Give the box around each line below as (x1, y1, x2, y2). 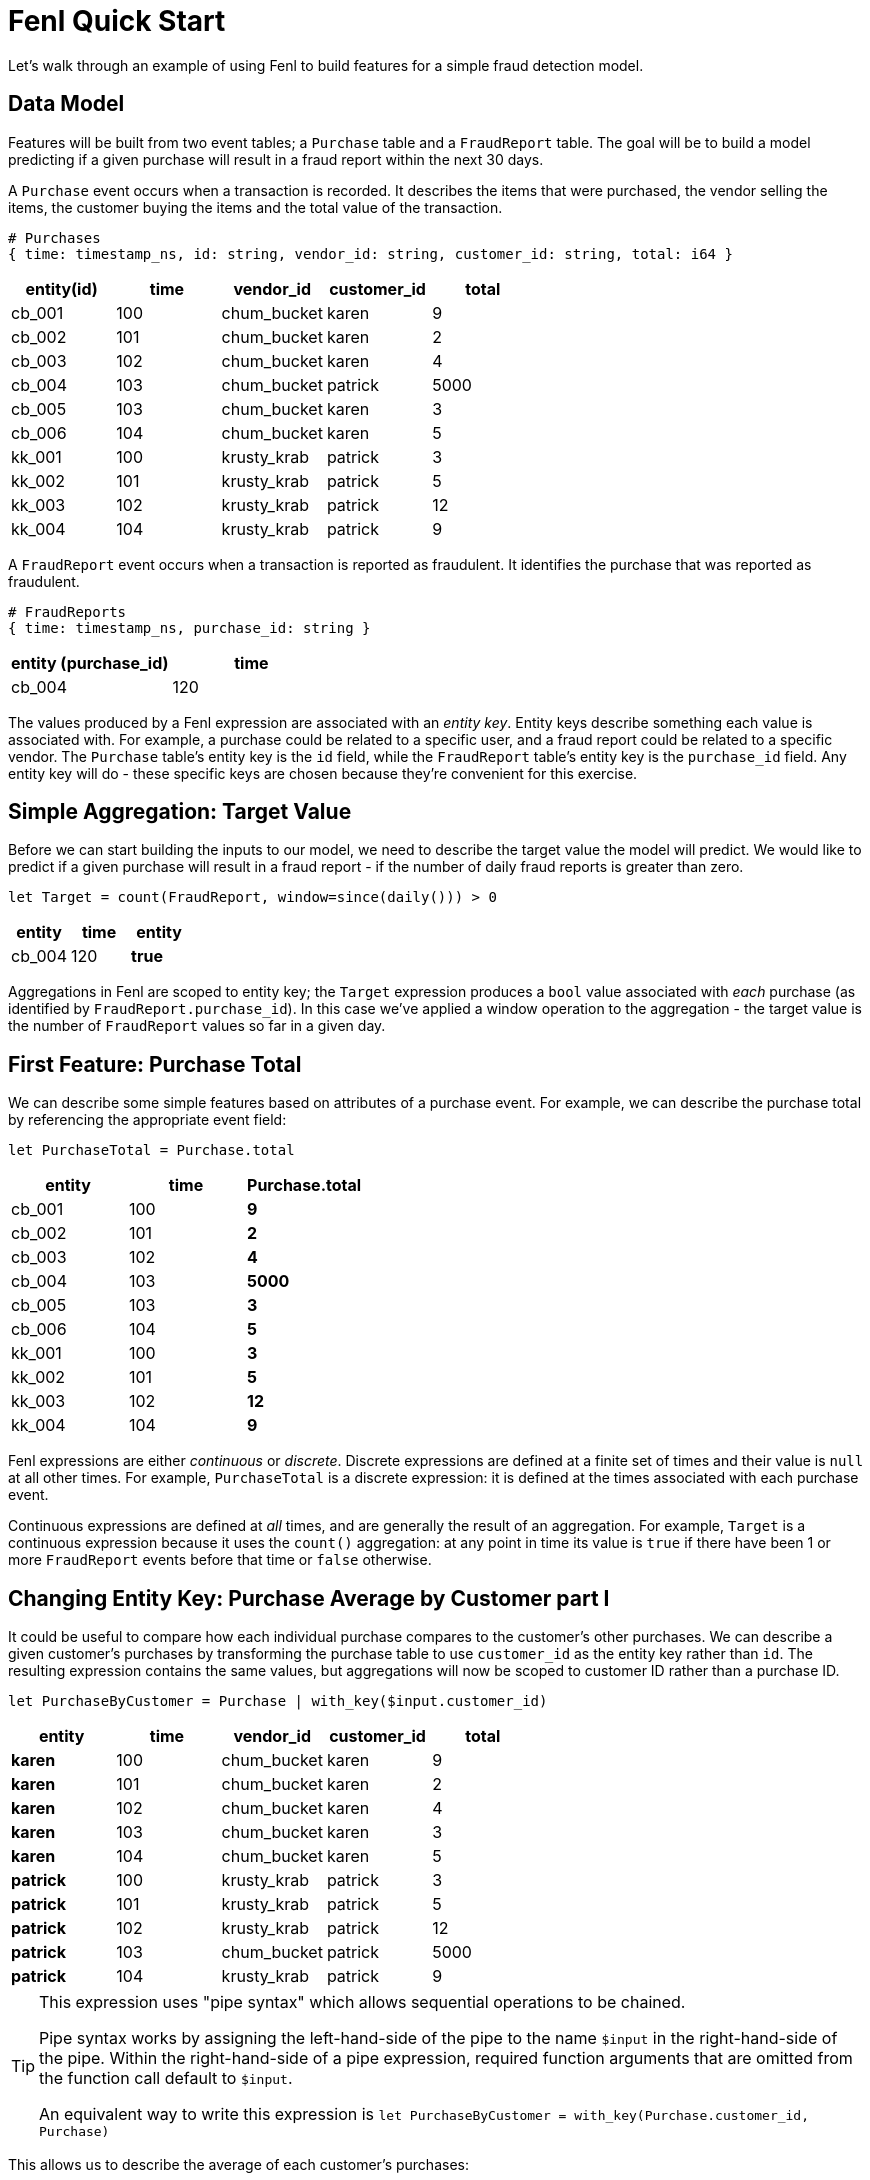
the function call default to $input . (39, 2068, 293, 2089)
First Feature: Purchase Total (8, 1051, 302, 1077)
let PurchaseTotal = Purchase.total (8, 1142, 295, 1159)
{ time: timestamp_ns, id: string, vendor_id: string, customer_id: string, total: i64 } (8, 245, 733, 262)
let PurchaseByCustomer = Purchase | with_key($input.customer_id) (8, 1693, 548, 1710)
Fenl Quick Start (8, 4, 226, 38)
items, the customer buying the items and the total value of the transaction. (8, 198, 503, 216)
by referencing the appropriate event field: (8, 1111, 287, 1129)
